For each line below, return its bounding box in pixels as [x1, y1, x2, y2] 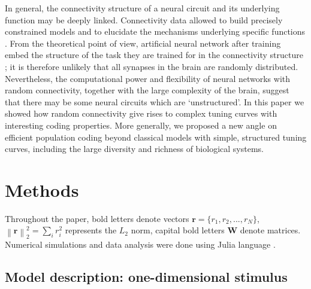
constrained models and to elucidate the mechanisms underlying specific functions [5, 25, 306, 38]
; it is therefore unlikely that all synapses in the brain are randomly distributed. [5, 60, 298, 72]
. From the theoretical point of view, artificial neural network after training [5, 36, 281, 49]
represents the [65, 224, 117, 236]
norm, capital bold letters [131, 224, 225, 236]
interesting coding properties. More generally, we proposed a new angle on [5, 118, 277, 131]
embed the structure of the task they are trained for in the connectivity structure [5, 48, 303, 61]
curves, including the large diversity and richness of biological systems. [5, 142, 264, 155]
